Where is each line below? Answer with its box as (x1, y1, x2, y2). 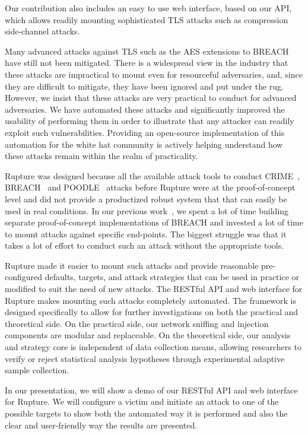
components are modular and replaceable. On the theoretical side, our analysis (5, 329, 291, 341)
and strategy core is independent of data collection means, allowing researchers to (5, 341, 301, 353)
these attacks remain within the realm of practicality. (5, 150, 198, 162)
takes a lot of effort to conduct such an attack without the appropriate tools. (5, 239, 284, 252)
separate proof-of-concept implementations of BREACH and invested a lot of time (5, 216, 303, 228)
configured (5, 271, 43, 283)
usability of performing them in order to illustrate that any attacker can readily (5, 115, 294, 127)
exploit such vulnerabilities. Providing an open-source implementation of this (5, 126, 285, 138)
